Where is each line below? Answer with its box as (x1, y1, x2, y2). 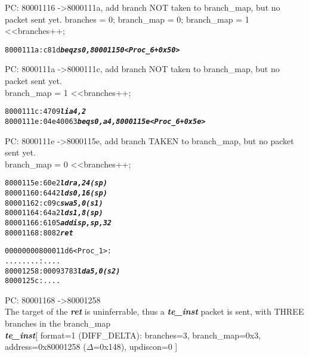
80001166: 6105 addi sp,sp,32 (5, 218, 112, 227)
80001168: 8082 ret (5, 228, 73, 237)
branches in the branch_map (5, 317, 111, 330)
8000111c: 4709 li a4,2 (5, 107, 86, 116)
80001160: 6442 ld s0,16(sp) (5, 188, 107, 197)
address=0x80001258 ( (5, 340, 86, 353)
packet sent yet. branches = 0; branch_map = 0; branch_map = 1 (5, 13, 249, 25)
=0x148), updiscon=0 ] (93, 340, 178, 353)
